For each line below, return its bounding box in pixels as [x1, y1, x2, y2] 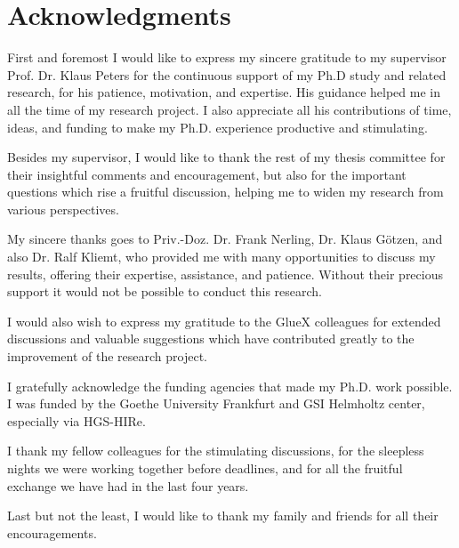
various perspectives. [7, 199, 119, 218]
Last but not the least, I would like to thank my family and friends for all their [7, 506, 439, 525]
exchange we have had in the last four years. [7, 476, 249, 495]
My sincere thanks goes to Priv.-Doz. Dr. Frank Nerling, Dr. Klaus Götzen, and [7, 230, 443, 248]
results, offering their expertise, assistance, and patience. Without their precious [7, 264, 443, 283]
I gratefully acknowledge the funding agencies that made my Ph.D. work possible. [7, 376, 453, 395]
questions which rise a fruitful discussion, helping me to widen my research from [7, 182, 444, 201]
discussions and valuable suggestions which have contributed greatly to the [7, 329, 415, 348]
